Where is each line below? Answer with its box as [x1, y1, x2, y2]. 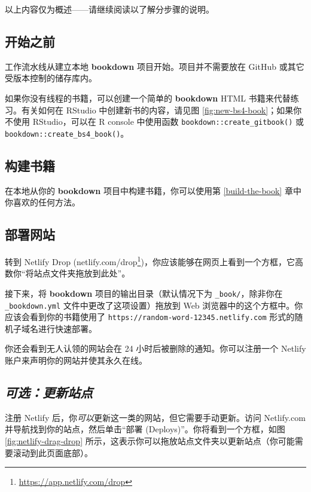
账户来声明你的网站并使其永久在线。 [5, 354, 147, 367]
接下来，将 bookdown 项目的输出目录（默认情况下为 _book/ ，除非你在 [5, 287, 283, 299]
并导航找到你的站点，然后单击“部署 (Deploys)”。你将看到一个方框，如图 [5, 423, 285, 435]
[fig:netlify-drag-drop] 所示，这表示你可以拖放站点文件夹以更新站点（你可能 [5, 435, 295, 447]
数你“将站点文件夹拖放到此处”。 [5, 267, 130, 279]
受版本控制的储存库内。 [5, 72, 97, 84]
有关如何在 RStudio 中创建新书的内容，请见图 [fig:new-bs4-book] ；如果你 [21, 103, 302, 116]
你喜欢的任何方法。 [5, 196, 80, 208]
